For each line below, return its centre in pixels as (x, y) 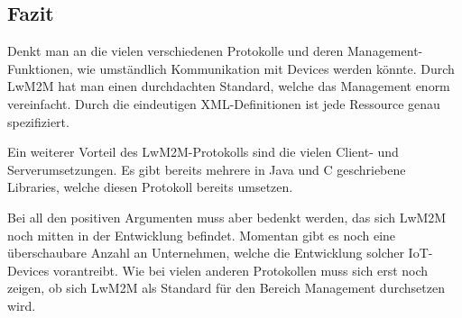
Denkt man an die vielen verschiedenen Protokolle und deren (176, 51)
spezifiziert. (38, 121)
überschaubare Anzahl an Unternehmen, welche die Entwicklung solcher (206, 253)
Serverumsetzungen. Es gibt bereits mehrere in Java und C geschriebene (207, 169)
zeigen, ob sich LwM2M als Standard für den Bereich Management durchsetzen (226, 288)
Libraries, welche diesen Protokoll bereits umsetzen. (150, 187)
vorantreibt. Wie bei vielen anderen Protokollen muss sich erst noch (240, 270)
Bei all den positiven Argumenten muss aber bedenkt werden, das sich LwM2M (227, 217)
